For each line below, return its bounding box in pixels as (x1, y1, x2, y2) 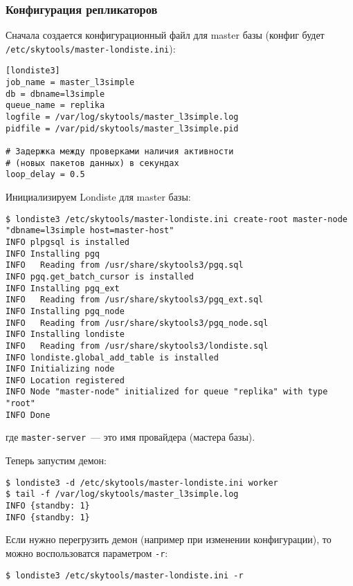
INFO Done (6, 410, 51, 420)
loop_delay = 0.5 (6, 170, 85, 180)
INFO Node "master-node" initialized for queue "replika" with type (6, 387, 328, 397)
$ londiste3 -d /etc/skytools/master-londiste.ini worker (6, 477, 278, 488)
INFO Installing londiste (6, 329, 125, 340)
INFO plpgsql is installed (6, 237, 129, 247)
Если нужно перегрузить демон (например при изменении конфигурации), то (6, 532, 332, 547)
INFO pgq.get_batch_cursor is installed (6, 271, 194, 282)
